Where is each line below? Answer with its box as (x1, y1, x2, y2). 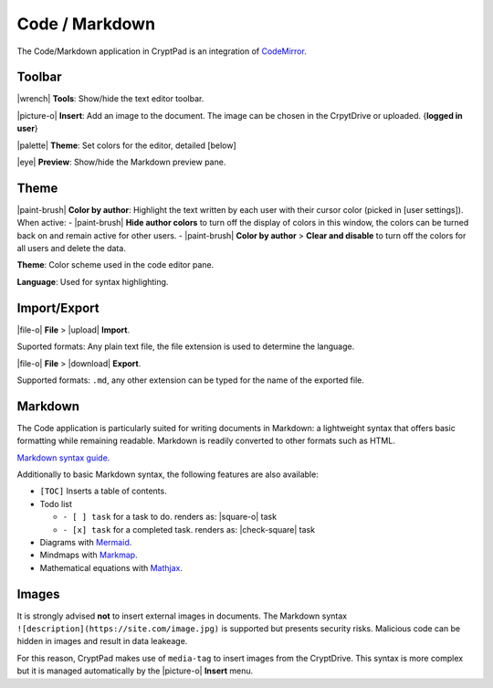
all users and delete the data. (16, 243, 127, 254)
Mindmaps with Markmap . (39, 549, 138, 561)
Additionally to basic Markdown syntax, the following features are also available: (16, 469, 319, 480)
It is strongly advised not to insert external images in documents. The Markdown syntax (16, 610, 348, 621)
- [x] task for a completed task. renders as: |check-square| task (62, 524, 315, 535)
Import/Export (16, 300, 100, 315)
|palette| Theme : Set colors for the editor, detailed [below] (16, 140, 236, 151)
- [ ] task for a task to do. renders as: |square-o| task (62, 512, 278, 523)
